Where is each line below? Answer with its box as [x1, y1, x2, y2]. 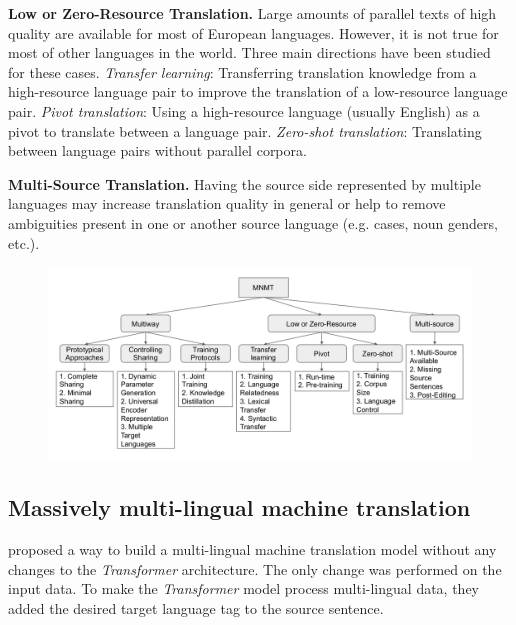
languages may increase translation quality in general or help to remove [8, 193, 446, 214]
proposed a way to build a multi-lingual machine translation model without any [8, 539, 497, 560]
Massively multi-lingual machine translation [8, 492, 471, 523]
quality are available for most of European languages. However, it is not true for [8, 22, 499, 43]
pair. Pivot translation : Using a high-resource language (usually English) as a [8, 100, 480, 121]
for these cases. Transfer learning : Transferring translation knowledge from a [8, 61, 477, 82]
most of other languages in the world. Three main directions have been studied [8, 42, 491, 63]
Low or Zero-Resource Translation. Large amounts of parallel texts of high [8, 3, 497, 23]
